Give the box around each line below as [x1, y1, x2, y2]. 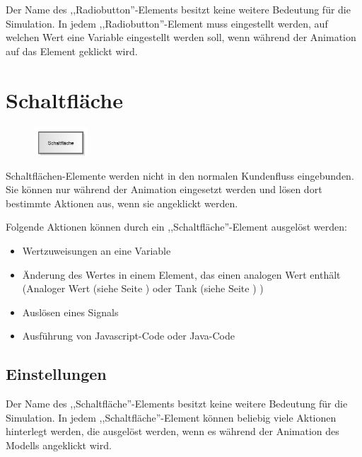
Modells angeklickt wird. [6, 438, 112, 453]
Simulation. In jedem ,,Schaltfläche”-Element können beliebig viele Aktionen [6, 410, 337, 424]
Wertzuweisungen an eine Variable [22, 243, 171, 258]
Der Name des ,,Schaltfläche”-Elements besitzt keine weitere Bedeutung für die [6, 396, 348, 411]
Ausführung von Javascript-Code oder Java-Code [22, 328, 235, 343]
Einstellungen [6, 363, 107, 385]
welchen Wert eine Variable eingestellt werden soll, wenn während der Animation [6, 30, 356, 45]
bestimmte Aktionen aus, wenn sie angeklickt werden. [6, 195, 238, 210]
